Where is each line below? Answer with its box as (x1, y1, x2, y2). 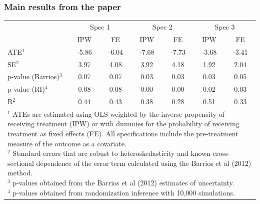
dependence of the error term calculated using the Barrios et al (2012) (36, 157, 251, 168)
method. (7, 167, 33, 178)
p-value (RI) (7, 84, 45, 94)
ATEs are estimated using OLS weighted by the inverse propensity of (12, 108, 224, 119)
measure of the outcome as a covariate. (7, 138, 126, 148)
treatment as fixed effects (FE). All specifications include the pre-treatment (7, 128, 238, 139)
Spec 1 (90, 21, 110, 32)
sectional (7, 157, 34, 168)
